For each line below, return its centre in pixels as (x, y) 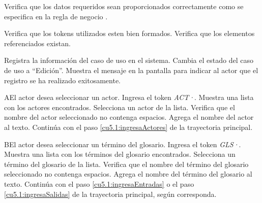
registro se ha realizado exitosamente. (62, 80)
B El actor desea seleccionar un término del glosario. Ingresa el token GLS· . (123, 144)
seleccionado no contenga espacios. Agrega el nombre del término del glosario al (128, 174)
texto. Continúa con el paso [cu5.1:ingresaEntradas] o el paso (99, 183)
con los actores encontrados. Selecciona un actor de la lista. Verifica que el (120, 107)
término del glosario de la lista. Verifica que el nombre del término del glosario (126, 164)
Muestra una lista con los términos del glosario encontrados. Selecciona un (120, 154)
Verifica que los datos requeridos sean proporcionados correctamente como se (124, 6)
